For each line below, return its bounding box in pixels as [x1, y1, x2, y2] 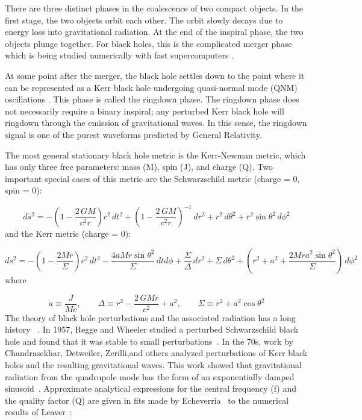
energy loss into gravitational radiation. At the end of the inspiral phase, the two [5, 25, 304, 38]
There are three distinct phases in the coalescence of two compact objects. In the [5, 2, 304, 14]
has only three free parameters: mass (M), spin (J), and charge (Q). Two [5, 160, 273, 173]
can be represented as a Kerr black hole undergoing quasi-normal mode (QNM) [5, 81, 298, 93]
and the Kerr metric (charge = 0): [5, 227, 131, 240]
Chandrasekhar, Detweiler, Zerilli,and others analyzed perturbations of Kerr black [5, 346, 308, 359]
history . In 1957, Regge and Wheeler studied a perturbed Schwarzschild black [5, 323, 299, 336]
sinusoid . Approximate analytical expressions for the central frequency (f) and [5, 382, 297, 395]
